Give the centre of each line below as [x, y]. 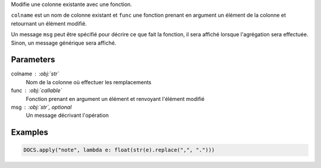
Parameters [33, 60]
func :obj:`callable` [37, 91]
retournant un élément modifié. [49, 23]
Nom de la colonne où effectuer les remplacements [89, 82]
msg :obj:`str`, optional [41, 107]
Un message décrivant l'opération [67, 115]
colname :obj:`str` [35, 74]
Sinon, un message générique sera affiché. [64, 43]
